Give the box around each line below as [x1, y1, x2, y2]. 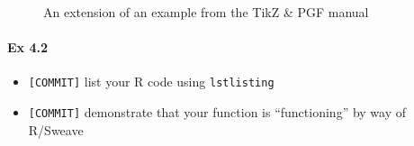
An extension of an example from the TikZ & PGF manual [43, 3, 369, 21]
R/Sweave [28, 120, 84, 139]
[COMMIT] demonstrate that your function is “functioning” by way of [28, 103, 407, 122]
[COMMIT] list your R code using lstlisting [28, 72, 274, 91]
